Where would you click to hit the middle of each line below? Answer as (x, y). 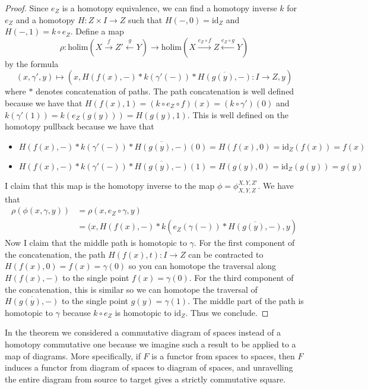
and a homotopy (45, 19)
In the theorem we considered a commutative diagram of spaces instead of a (143, 332)
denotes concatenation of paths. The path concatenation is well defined (165, 91)
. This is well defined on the (238, 114)
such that (145, 19)
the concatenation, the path (55, 254)
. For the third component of (241, 277)
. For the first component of (244, 243)
